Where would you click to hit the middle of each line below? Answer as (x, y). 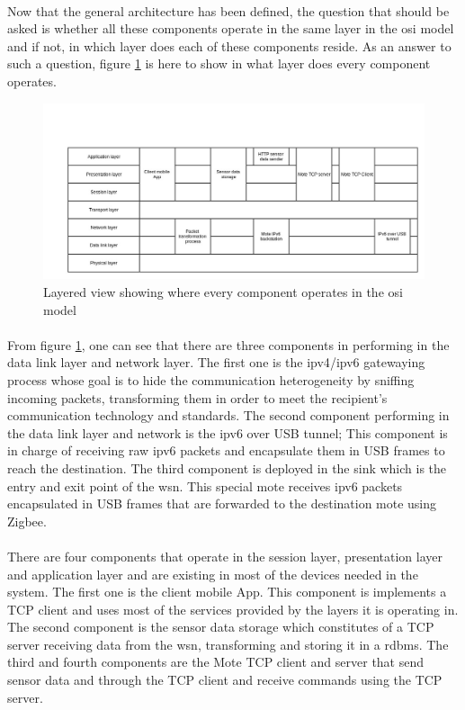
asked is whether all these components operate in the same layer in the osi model (231, 28)
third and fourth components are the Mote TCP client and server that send (216, 662)
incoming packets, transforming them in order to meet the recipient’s (197, 397)
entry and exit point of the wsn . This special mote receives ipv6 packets (205, 485)
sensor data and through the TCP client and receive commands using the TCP (225, 680)
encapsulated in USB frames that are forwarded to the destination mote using (222, 503)
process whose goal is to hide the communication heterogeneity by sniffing (211, 379)
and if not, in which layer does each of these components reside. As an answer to (229, 45)
